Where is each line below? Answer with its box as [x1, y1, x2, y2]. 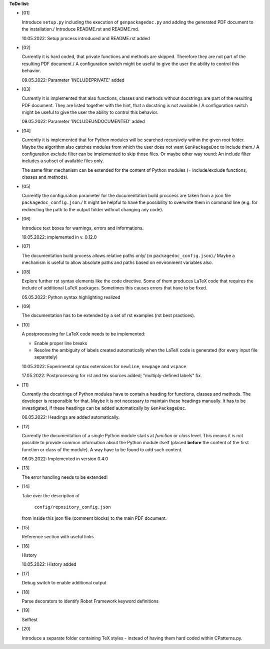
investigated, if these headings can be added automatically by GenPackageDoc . [21, 405, 186, 411]
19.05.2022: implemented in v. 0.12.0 [21, 234, 97, 240]
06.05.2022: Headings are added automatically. [21, 414, 120, 420]
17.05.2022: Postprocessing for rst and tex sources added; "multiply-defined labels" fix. [21, 373, 202, 379]
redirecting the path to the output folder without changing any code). [21, 206, 163, 212]
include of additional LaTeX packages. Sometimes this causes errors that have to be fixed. [21, 285, 207, 291]
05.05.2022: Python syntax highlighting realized [21, 294, 120, 300]
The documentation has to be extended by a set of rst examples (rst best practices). [21, 312, 195, 318]
